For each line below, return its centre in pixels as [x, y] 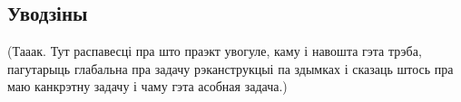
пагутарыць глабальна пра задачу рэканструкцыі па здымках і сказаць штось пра [230, 68]
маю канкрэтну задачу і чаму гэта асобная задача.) [147, 86]
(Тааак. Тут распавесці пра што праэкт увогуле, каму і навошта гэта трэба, [215, 51]
